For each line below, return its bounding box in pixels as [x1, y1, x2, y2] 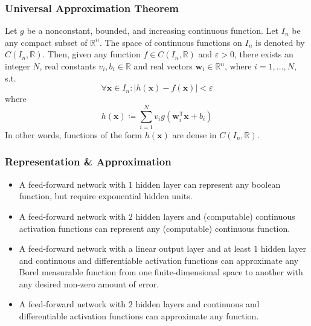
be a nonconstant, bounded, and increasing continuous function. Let [27, 24, 279, 37]
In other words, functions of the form [5, 128, 143, 141]
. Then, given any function [42, 48, 141, 60]
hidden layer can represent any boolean [135, 177, 281, 190]
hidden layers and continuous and [135, 298, 260, 310]
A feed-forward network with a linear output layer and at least [19, 242, 251, 255]
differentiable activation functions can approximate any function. [19, 310, 259, 322]
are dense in [172, 128, 217, 141]
